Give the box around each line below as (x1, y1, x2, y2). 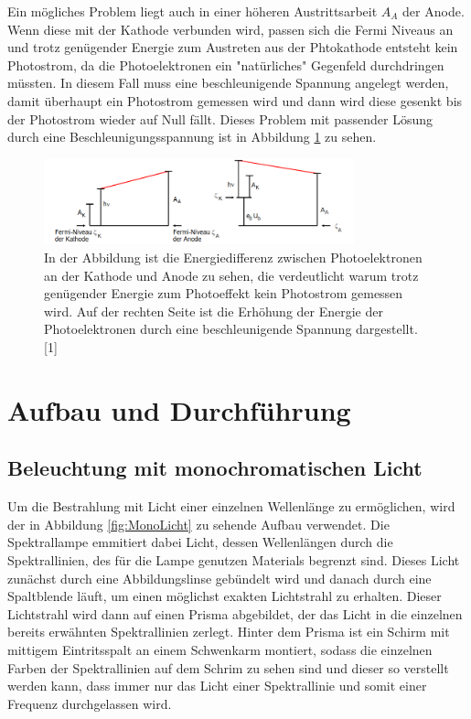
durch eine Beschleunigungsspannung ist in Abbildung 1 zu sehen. (7, 127, 377, 146)
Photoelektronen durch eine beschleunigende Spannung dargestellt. (44, 319, 418, 338)
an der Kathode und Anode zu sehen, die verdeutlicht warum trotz (44, 265, 419, 284)
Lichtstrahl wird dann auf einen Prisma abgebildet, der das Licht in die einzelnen (7, 604, 463, 623)
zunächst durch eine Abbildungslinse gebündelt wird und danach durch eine (7, 568, 432, 587)
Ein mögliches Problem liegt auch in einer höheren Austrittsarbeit (7, 2, 378, 20)
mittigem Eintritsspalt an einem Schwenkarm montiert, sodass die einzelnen (7, 639, 433, 659)
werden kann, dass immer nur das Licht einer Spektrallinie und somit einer (7, 676, 427, 695)
